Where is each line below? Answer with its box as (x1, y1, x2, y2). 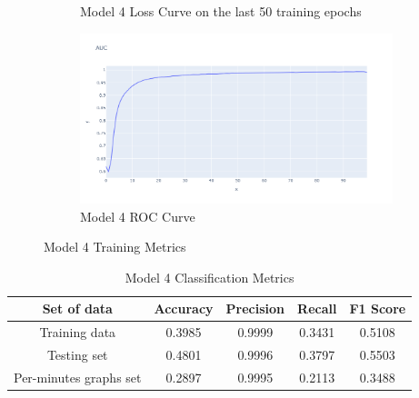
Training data (39, 323, 116, 342)
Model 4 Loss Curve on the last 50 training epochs (80, 2, 362, 20)
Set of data (42, 299, 113, 318)
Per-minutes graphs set (14, 367, 142, 386)
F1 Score (349, 299, 406, 318)
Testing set (46, 345, 108, 363)
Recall (297, 299, 337, 318)
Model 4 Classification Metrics (125, 267, 294, 286)
